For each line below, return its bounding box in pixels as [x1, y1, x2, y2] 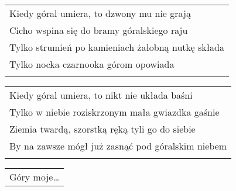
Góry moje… [9, 170, 60, 183]
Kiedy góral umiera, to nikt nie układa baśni [9, 88, 193, 102]
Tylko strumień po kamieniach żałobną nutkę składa [9, 40, 224, 54]
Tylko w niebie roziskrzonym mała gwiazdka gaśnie [9, 105, 220, 119]
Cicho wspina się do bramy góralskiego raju [9, 23, 188, 37]
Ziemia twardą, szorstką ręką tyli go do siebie [9, 122, 196, 136]
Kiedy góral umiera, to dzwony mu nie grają [9, 6, 191, 20]
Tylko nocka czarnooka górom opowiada [9, 57, 175, 71]
